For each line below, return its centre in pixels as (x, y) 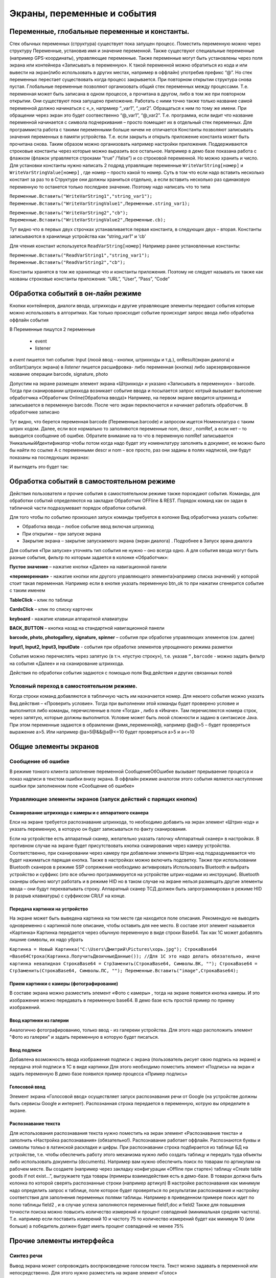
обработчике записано (34, 412)
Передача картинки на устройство (49, 909)
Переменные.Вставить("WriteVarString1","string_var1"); (81, 196)
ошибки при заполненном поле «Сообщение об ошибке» (72, 786)
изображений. (25, 1008)
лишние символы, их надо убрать (47, 940)
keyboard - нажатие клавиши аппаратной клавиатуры (68, 619)
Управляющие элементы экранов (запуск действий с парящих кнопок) (103, 799)
